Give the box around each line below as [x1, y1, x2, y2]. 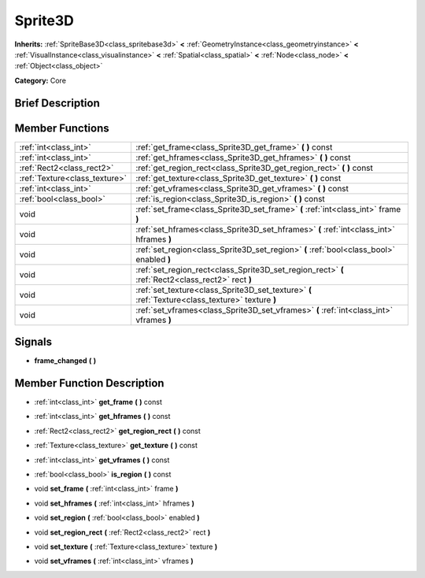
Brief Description [14, 96, 100, 109]
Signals [14, 335, 53, 349]
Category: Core [14, 76, 67, 85]
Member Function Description [14, 376, 164, 390]
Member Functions [14, 121, 109, 135]
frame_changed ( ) [34, 356, 97, 365]
